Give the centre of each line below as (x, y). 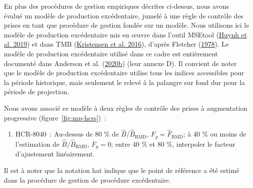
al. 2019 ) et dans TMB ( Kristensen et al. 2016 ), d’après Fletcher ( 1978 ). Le (117, 44)
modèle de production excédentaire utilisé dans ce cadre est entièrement (111, 53)
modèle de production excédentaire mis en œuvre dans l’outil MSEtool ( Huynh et (126, 34)
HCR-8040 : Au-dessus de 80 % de (67, 134)
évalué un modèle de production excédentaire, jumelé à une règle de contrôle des (124, 15)
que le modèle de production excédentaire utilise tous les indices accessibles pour (124, 73)
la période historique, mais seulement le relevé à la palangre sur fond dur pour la (125, 82)
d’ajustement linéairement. (55, 154)
